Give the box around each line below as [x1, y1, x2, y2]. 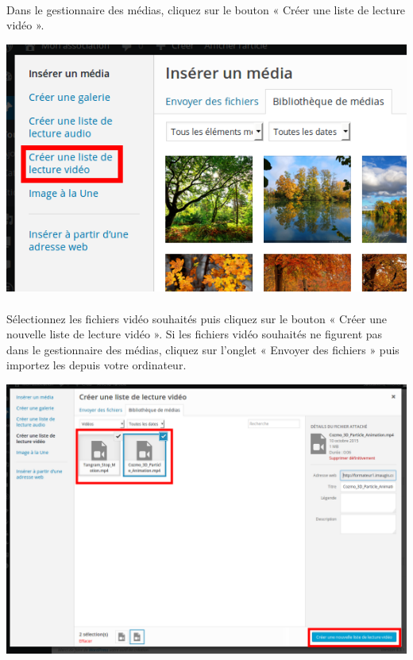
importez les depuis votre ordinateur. [6, 357, 187, 373]
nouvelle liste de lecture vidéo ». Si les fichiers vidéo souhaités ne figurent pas [6, 326, 383, 342]
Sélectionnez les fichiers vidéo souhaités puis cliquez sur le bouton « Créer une [6, 310, 387, 326]
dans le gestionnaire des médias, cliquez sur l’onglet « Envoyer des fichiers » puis [6, 341, 399, 357]
